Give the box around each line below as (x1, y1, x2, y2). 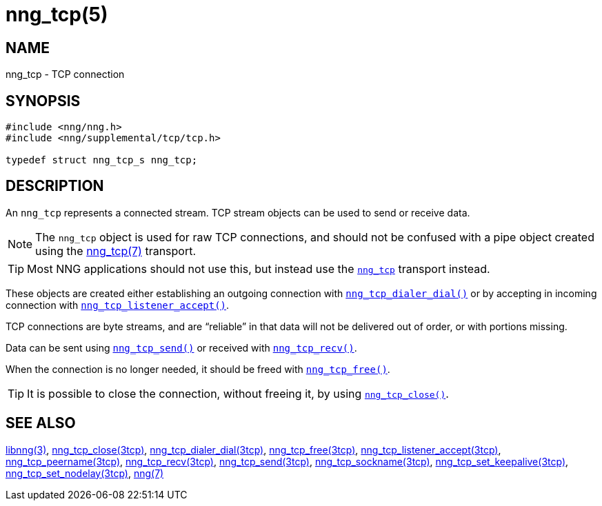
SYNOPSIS (6, 92, 81, 110)
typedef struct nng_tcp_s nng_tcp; (6, 154, 198, 166)
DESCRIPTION (6, 177, 104, 195)
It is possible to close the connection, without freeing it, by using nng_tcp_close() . (27, 386, 449, 401)
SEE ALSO (6, 414, 76, 432)
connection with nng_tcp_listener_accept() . (6, 298, 230, 311)
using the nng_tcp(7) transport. (35, 243, 197, 258)
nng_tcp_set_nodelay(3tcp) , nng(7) (6, 467, 164, 479)
